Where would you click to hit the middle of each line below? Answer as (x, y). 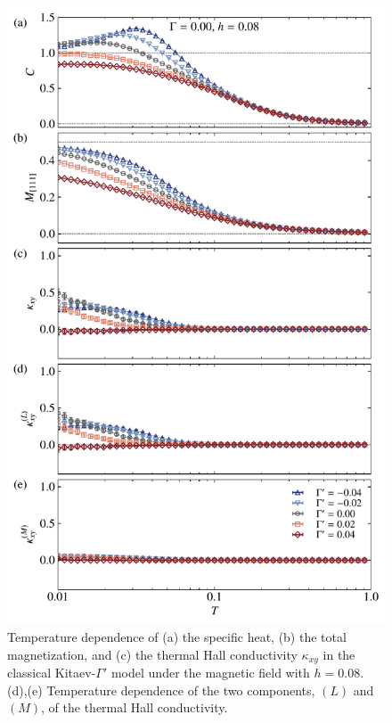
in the (339, 654)
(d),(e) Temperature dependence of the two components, (161, 690)
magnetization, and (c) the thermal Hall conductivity (152, 654)
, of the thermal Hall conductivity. (135, 707)
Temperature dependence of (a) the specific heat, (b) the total (177, 637)
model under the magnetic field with (210, 673)
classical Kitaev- (52, 673)
